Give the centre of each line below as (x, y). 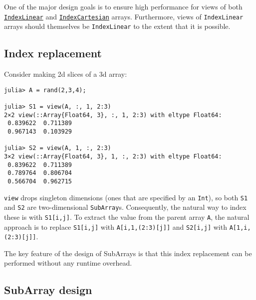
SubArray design (48, 290)
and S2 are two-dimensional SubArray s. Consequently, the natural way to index (125, 207)
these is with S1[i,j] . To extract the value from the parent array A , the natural (127, 217)
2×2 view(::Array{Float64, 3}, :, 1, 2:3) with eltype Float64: (113, 115)
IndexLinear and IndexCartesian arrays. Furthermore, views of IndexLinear (124, 16)
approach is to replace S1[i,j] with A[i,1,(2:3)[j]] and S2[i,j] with (116, 226)
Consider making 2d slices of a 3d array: (66, 74)
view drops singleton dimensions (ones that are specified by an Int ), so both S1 (126, 197)
